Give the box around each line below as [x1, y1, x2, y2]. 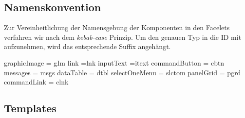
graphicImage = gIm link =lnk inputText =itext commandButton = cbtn [4, 57, 225, 67]
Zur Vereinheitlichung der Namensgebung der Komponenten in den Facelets [4, 22, 230, 33]
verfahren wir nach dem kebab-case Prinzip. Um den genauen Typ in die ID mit [4, 32, 242, 42]
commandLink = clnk [4, 77, 69, 87]
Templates [4, 101, 57, 116]
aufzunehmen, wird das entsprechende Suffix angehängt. [4, 41, 171, 51]
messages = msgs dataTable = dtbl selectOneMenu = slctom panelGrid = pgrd [4, 67, 241, 77]
